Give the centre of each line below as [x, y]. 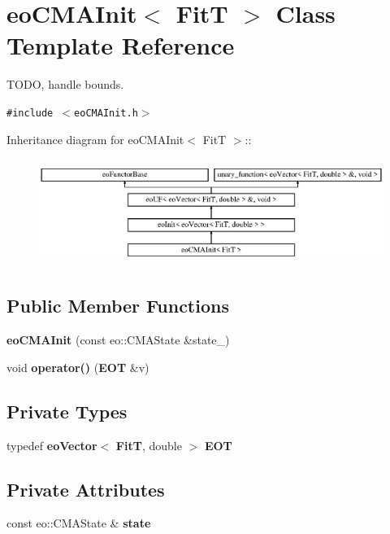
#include [30, 113]
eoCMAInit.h [106, 113]
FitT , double [149, 445]
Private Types [67, 411]
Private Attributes [86, 489]
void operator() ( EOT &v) [78, 367]
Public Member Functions [118, 306]
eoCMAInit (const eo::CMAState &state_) [118, 340]
